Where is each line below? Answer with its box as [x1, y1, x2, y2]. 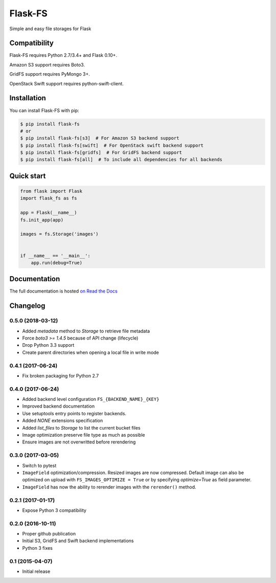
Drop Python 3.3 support [22, 342, 75, 348]
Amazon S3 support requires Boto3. [9, 61, 85, 68]
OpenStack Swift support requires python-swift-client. [9, 80, 124, 86]
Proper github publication [22, 531, 76, 537]
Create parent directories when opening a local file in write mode [22, 349, 159, 355]
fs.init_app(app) [20, 217, 64, 222]
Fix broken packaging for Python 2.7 [22, 372, 99, 378]
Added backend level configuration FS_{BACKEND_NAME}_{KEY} [22, 396, 159, 402]
